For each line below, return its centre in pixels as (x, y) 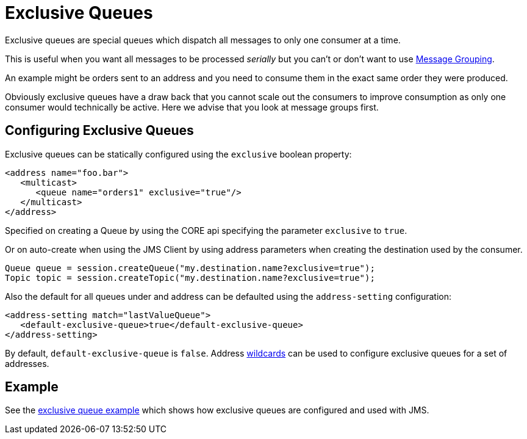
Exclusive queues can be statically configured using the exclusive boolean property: (178, 154)
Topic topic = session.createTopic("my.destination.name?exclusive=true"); (190, 278)
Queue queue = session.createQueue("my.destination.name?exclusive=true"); (190, 268)
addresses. (27, 363)
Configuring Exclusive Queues (99, 131)
